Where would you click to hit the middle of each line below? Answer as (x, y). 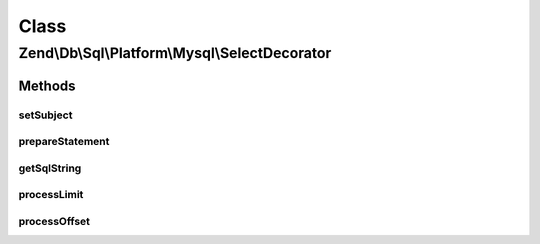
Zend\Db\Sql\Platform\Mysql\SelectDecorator (175, 53)
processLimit (51, 195)
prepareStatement (64, 142)
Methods (47, 85)
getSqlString (50, 168)
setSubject (45, 115)
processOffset (54, 221)
